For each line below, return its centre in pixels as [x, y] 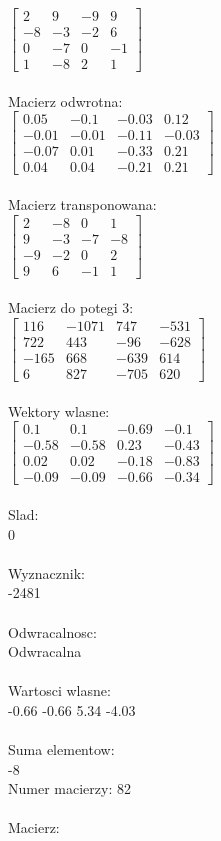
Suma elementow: [61, 749]
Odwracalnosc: [52, 631]
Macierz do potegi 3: [71, 307]
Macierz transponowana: [82, 204]
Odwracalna [45, 651]
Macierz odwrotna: [65, 100]
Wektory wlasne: [59, 410]
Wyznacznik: [47, 572]
